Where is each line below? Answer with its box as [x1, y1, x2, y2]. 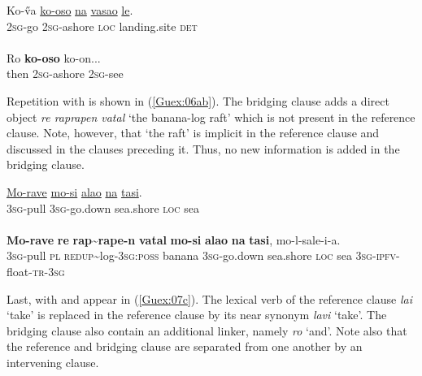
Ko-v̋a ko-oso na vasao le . [7, 2, 133, 18]
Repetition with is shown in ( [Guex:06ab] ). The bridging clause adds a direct [7, 92, 389, 109]
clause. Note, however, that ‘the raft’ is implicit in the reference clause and [7, 124, 380, 141]
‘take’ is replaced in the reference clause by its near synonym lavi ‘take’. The [7, 306, 387, 323]
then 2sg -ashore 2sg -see [7, 65, 124, 82]
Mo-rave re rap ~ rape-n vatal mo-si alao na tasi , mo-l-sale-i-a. [7, 231, 341, 248]
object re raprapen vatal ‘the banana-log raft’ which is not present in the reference [7, 108, 415, 125]
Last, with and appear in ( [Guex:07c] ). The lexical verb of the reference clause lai [7, 290, 413, 307]
